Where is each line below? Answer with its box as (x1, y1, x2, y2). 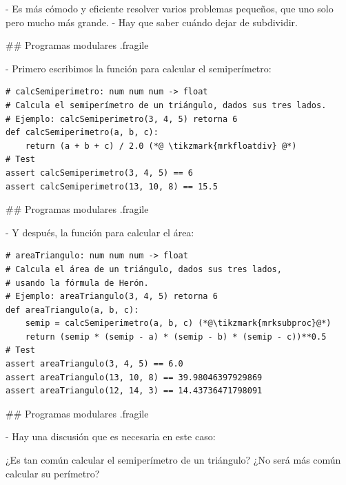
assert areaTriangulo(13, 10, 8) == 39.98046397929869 (6, 372, 263, 382)
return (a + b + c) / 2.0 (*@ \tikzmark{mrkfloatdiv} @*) (25, 141, 297, 151)
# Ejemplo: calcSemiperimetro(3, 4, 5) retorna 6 (6, 114, 238, 124)
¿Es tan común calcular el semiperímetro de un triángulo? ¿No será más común (6, 453, 341, 467)
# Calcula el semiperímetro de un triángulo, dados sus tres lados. (6, 100, 327, 110)
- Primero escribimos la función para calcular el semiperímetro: (6, 61, 272, 75)
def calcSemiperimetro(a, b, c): (6, 127, 159, 138)
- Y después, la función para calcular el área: (6, 225, 194, 239)
